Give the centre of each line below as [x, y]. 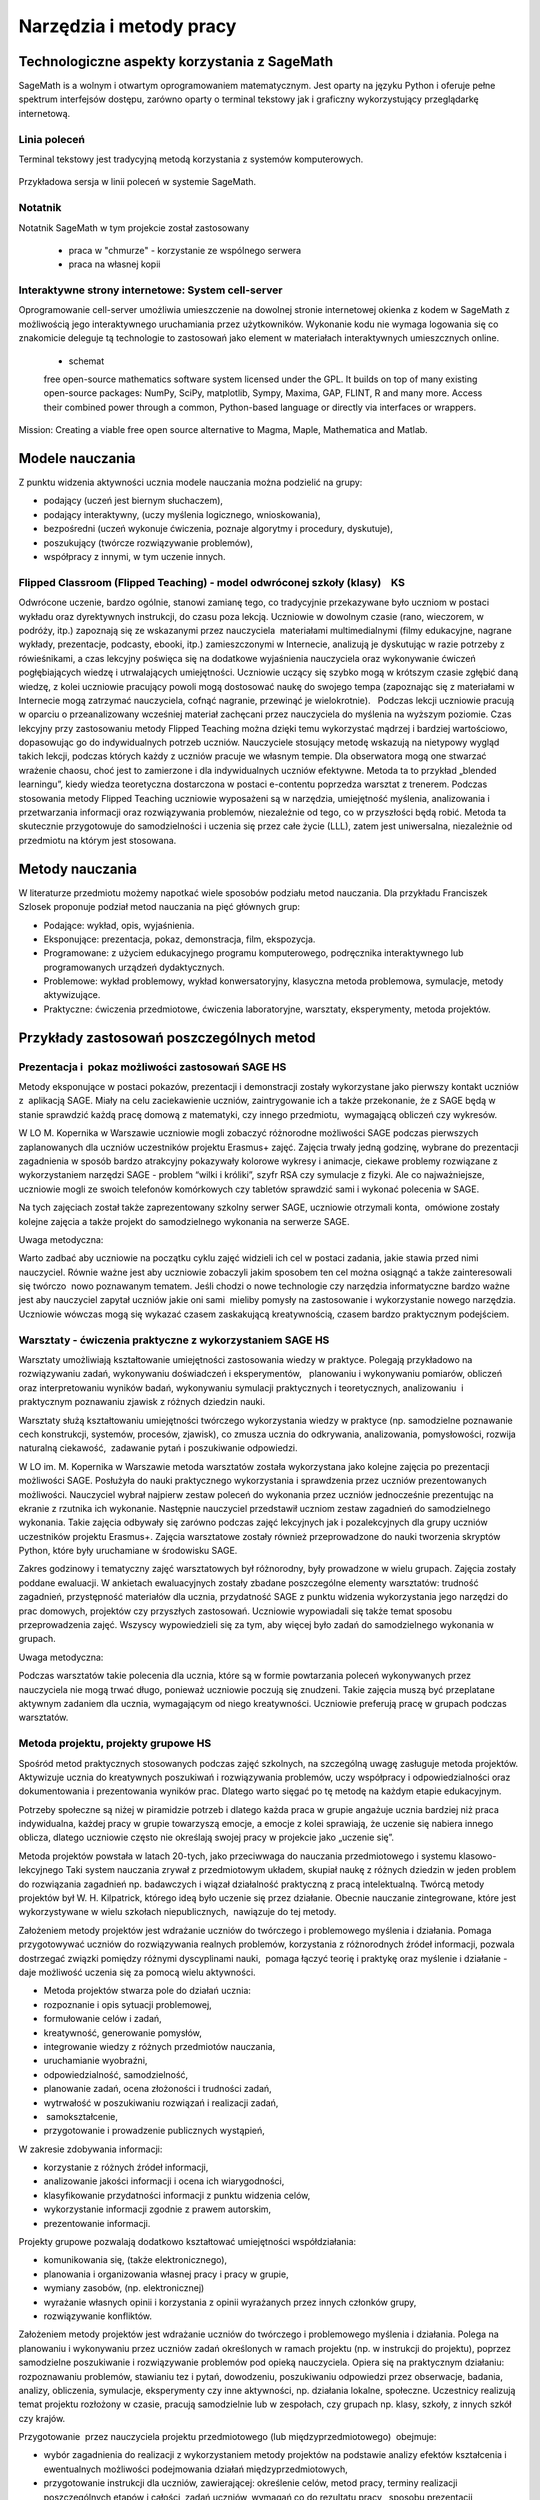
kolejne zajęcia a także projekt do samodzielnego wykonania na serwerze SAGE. [184, 1221]
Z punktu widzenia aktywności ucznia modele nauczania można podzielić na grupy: [190, 482]
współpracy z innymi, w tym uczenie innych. [134, 557]
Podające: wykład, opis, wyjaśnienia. [119, 925]
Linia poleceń [51, 139]
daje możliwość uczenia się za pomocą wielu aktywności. [137, 1972]
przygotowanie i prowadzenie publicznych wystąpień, [154, 2131]
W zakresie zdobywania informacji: [90, 2149]
